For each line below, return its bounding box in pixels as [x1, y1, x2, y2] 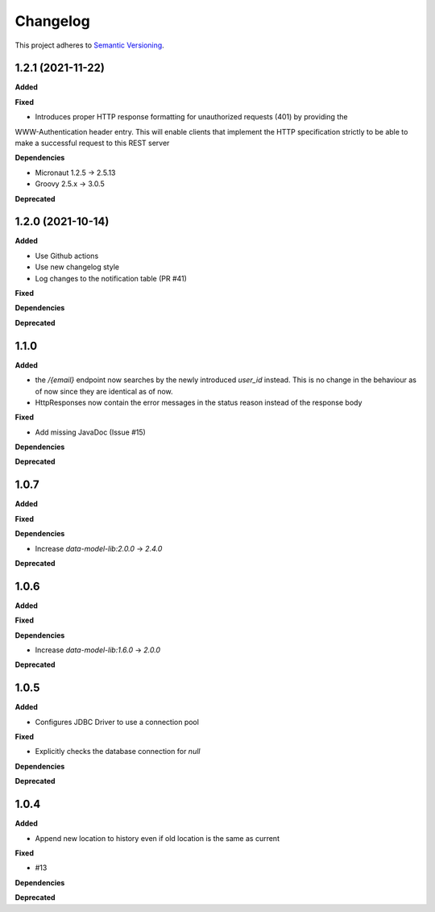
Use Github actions [35, 251, 99, 260]
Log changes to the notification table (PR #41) [35, 273, 187, 283]
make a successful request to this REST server [14, 138, 170, 148]
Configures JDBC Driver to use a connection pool [35, 717, 199, 727]
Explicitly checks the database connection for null [35, 747, 201, 756]
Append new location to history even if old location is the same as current [35, 833, 280, 843]
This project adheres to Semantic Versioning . [14, 40, 164, 50]
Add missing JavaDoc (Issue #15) [35, 427, 147, 437]
